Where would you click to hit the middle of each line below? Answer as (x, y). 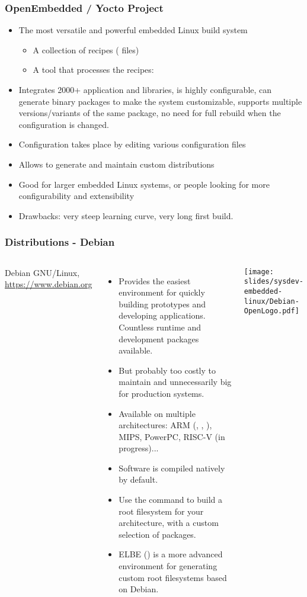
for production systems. (162, 393)
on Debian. (139, 589)
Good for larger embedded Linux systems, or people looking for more (144, 184)
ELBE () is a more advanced (171, 554)
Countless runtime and (160, 327)
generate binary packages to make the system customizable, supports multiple (160, 101)
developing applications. (162, 315)
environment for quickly (162, 292)
